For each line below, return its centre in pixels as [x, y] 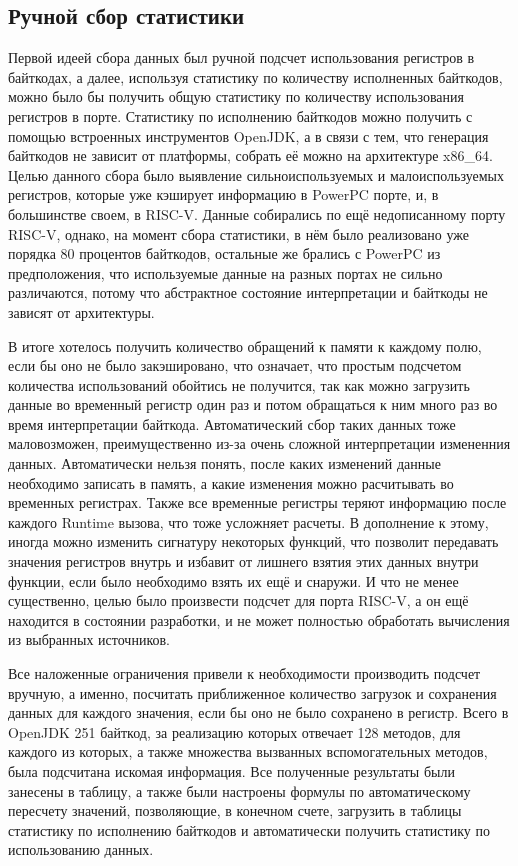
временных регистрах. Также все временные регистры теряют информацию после [257, 502]
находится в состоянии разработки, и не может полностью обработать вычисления [259, 619]
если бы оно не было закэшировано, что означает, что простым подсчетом [235, 365]
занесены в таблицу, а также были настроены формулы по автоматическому [239, 790]
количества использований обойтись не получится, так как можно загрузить [239, 384]
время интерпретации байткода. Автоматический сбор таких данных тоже [232, 423]
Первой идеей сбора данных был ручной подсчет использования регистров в [241, 57]
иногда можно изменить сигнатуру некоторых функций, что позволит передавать [253, 541]
